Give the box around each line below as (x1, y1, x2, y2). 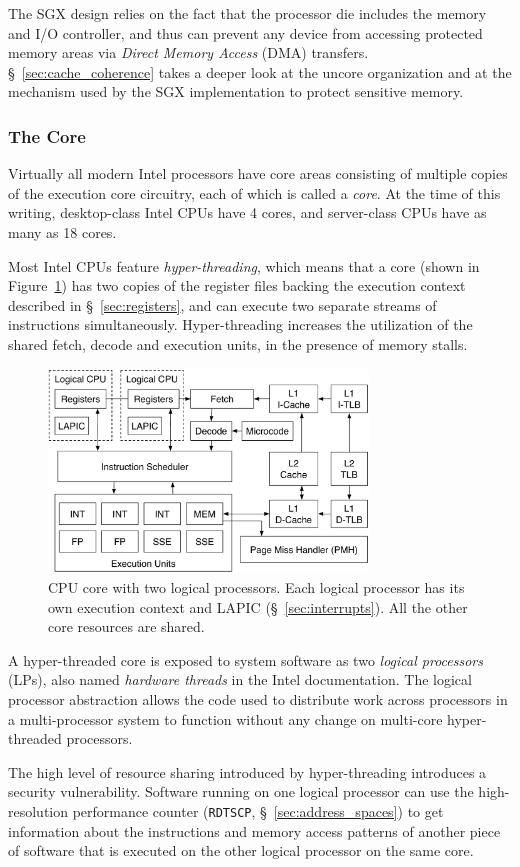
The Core (8, 123, 86, 148)
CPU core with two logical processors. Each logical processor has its (48, 576, 465, 597)
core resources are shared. (48, 616, 205, 637)
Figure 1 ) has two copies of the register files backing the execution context (8, 275, 466, 296)
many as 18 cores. (8, 221, 117, 242)
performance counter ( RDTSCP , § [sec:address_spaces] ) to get (72, 800, 444, 821)
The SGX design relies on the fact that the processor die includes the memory (8, 3, 487, 23)
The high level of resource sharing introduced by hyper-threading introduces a (8, 761, 487, 782)
